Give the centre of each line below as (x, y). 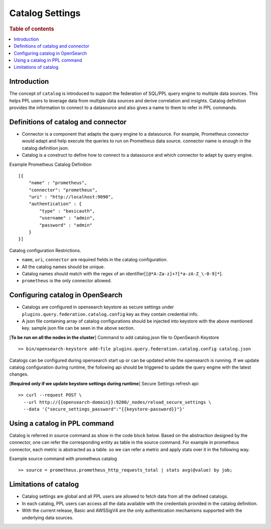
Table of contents (32, 29)
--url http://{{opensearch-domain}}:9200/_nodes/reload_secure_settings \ (117, 402)
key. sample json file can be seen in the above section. (78, 328)
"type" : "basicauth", (67, 211)
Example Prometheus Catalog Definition (50, 164)
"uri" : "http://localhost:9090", (71, 197)
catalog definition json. (45, 148)
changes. (19, 374)
